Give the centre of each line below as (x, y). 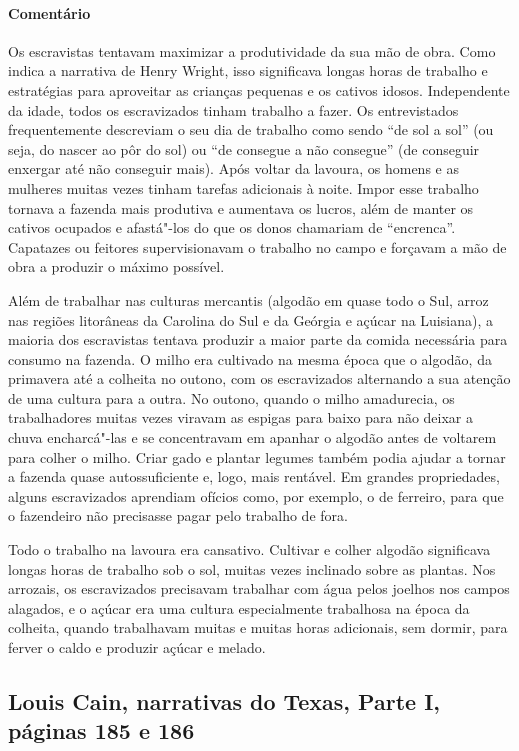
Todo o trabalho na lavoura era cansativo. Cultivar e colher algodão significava (249, 549)
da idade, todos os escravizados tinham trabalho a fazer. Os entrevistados (233, 109)
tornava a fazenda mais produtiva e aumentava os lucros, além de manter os (241, 207)
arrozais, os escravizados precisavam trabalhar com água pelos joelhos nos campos (259, 588)
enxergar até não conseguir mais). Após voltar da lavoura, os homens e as (233, 168)
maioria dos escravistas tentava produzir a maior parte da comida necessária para (258, 339)
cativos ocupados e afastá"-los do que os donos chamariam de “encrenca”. (232, 227)
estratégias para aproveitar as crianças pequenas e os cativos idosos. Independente (259, 89)
